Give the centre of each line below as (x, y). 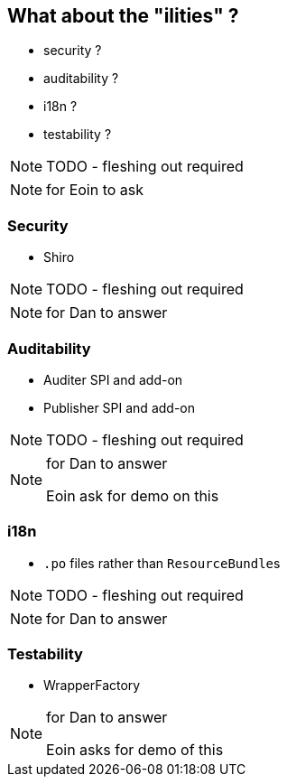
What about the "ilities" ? (123, 16)
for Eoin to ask (95, 190)
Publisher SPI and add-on (119, 407)
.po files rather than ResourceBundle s (162, 563)
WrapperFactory (92, 686)
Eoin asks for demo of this (135, 750)
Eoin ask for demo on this (133, 495)
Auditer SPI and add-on (113, 379)
